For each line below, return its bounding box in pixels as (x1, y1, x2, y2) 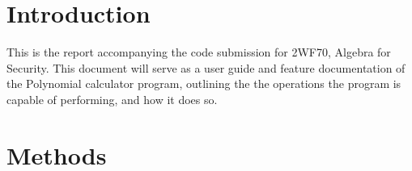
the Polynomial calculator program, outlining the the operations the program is (6, 75, 401, 92)
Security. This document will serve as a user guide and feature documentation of (6, 59, 406, 76)
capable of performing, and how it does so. (6, 90, 218, 107)
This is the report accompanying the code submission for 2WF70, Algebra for (6, 44, 391, 60)
